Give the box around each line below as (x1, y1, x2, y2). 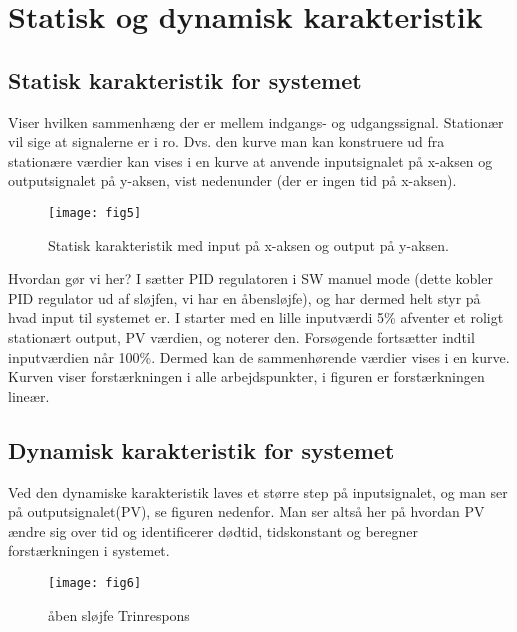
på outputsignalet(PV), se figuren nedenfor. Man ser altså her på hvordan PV (8, 501, 485, 522)
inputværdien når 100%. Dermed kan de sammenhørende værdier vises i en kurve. (8, 346, 510, 367)
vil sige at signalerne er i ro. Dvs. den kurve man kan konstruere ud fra (8, 131, 445, 152)
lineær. (8, 385, 50, 406)
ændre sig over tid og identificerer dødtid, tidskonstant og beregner (8, 520, 418, 541)
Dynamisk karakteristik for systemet (8, 434, 395, 465)
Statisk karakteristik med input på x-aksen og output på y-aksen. (48, 234, 449, 255)
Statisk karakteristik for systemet (8, 64, 362, 95)
